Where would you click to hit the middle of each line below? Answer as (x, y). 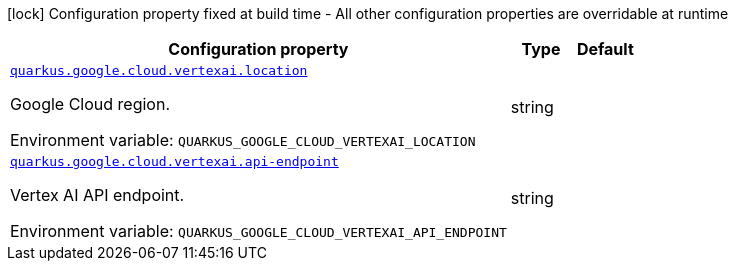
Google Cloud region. (90, 104)
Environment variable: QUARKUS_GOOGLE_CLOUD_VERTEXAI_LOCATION (243, 140)
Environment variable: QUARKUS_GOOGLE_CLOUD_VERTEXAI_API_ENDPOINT (258, 231)
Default (605, 49)
